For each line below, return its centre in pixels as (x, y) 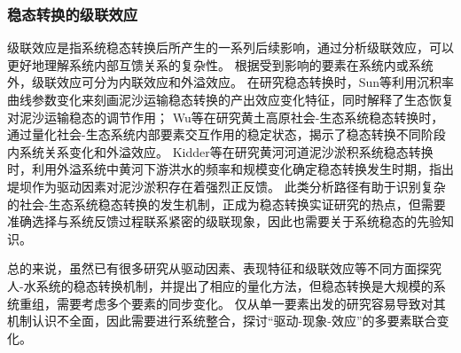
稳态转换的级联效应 (73, 14)
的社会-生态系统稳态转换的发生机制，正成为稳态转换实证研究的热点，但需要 (227, 204)
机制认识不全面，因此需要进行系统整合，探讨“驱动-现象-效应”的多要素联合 (222, 321)
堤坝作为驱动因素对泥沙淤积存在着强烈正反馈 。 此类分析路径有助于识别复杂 (227, 186)
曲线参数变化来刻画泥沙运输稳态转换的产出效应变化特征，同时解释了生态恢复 (230, 99)
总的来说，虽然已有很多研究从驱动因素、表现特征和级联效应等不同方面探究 (224, 268)
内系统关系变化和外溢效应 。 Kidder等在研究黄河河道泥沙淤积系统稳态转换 (220, 151)
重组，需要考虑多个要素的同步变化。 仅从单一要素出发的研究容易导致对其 (232, 303)
